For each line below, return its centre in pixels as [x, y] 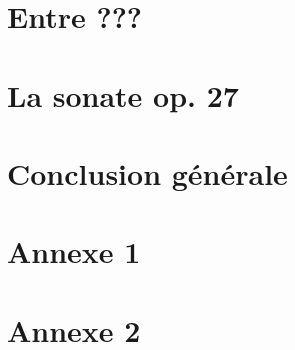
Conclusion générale [147, 172]
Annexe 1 [74, 251]
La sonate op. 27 [123, 94]
